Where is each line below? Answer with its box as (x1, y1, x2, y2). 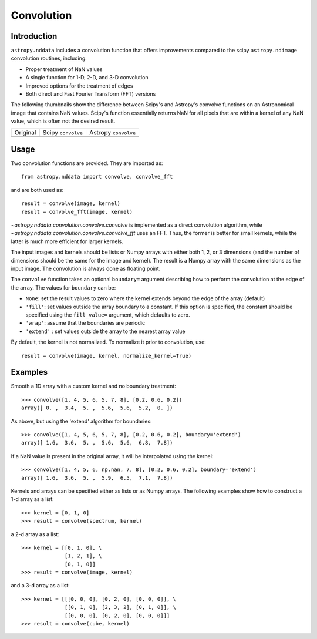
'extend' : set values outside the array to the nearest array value (25, 328, 186, 335)
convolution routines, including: (11, 55, 87, 62)
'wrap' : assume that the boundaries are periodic (25, 319, 146, 327)
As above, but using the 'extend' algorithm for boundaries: (11, 418, 152, 425)
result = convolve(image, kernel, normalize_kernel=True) (21, 352, 192, 359)
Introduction (11, 31, 58, 41)
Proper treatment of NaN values (25, 65, 103, 73)
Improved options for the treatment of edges (25, 82, 133, 89)
